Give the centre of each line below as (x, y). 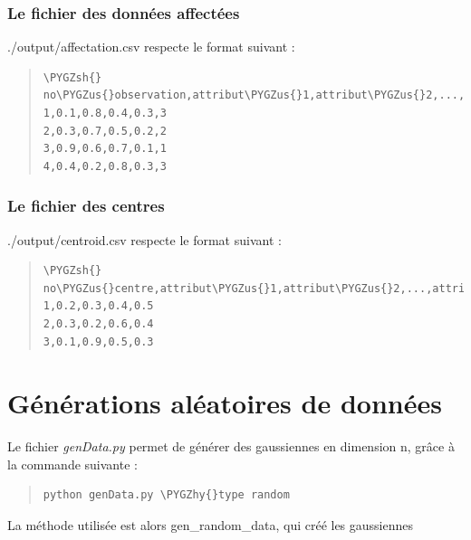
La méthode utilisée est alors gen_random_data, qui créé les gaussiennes (211, 525)
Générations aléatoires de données (225, 403)
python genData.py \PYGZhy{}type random (166, 495)
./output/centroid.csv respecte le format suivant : (144, 239)
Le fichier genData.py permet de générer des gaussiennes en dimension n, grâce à (231, 446)
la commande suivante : (72, 464)
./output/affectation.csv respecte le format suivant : (151, 47)
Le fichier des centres (86, 206)
